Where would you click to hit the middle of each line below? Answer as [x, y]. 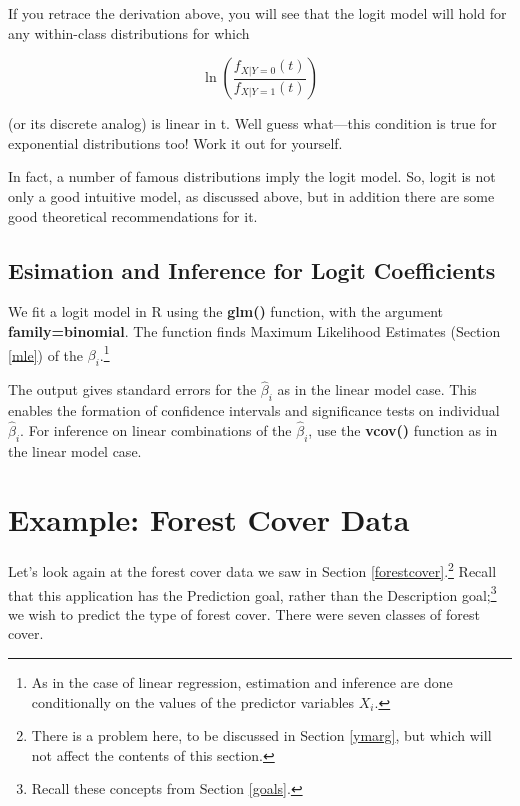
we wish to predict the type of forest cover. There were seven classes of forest [244, 613]
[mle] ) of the [46, 354]
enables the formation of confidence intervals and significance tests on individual [254, 410]
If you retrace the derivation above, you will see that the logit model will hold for [257, 13]
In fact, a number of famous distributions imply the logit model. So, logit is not [252, 176]
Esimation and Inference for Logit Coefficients [252, 269]
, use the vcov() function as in [403, 429]
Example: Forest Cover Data [209, 519]
